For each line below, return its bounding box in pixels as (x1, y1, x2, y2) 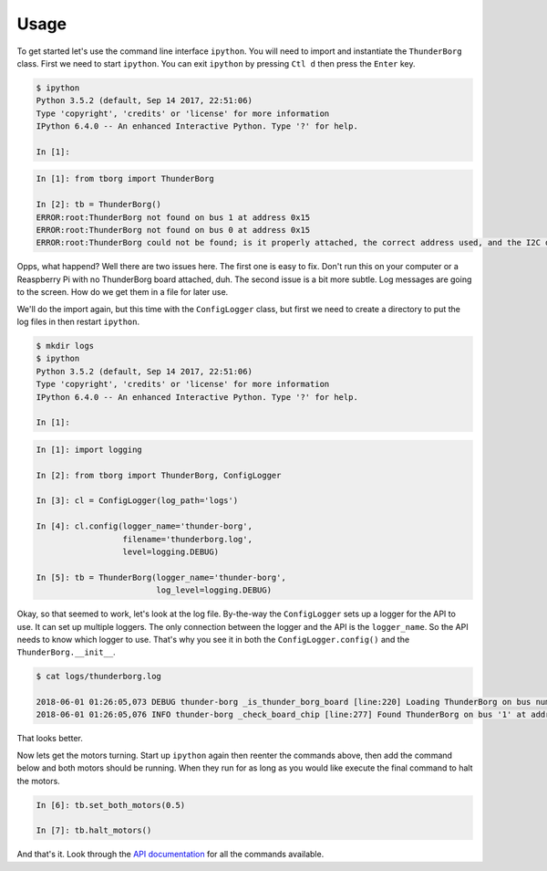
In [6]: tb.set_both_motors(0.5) (36, 800, 186, 810)
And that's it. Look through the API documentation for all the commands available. (16, 849, 325, 860)
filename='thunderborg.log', (122, 534, 253, 544)
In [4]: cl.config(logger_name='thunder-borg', (36, 521, 253, 531)
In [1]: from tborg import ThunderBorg (36, 173, 214, 184)
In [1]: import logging (36, 444, 143, 455)
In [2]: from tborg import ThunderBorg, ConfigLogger (36, 470, 282, 480)
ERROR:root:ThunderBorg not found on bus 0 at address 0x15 (36, 225, 311, 236)
